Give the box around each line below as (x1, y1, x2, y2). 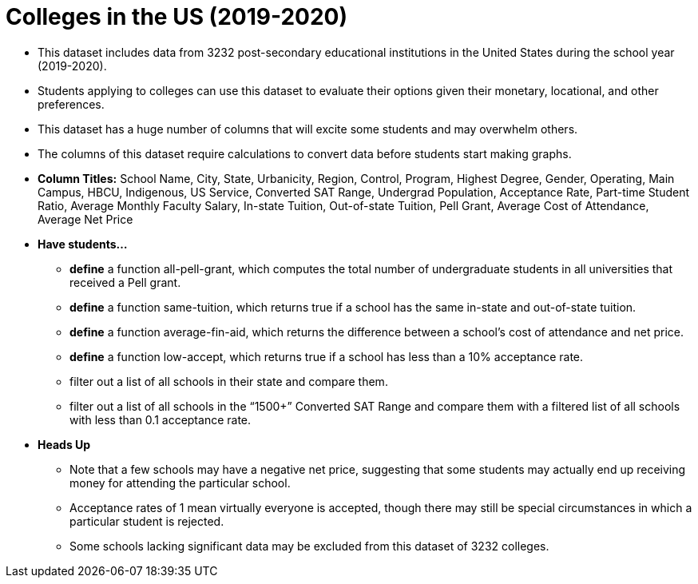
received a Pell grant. (69, 275, 181, 289)
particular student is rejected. (69, 514, 224, 528)
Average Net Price (38, 212, 133, 226)
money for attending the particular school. (69, 475, 291, 490)
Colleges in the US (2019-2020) (6, 3, 348, 30)
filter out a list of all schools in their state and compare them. (69, 374, 388, 388)
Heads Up (38, 437, 91, 451)
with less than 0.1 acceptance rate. (69, 412, 252, 427)
